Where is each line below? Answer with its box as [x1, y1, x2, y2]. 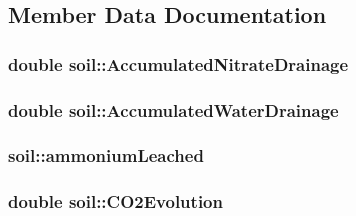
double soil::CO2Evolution [8, 189, 223, 214]
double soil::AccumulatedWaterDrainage [8, 97, 339, 122]
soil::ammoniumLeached [8, 143, 204, 168]
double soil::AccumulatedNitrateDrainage [8, 51, 349, 76]
